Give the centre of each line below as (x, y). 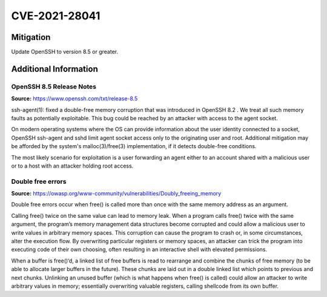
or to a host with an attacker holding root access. (72, 166)
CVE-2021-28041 (56, 16)
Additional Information (54, 69)
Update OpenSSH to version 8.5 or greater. (65, 52)
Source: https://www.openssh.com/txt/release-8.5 (74, 99)
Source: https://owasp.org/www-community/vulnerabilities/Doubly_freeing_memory (116, 194)
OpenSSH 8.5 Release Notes (54, 86)
